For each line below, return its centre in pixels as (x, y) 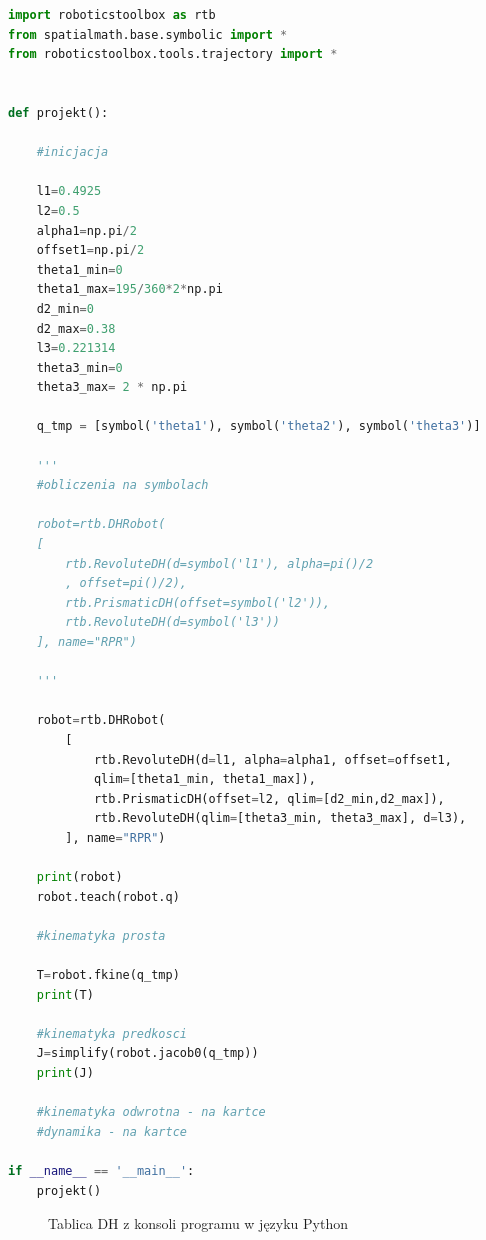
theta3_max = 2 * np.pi (112, 387)
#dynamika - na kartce (111, 1131)
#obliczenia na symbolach (122, 485)
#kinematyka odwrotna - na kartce (151, 1112)
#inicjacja (72, 152)
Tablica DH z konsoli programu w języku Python (198, 1223)
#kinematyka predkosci (111, 1033)
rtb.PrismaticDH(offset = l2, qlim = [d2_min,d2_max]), (269, 798)
